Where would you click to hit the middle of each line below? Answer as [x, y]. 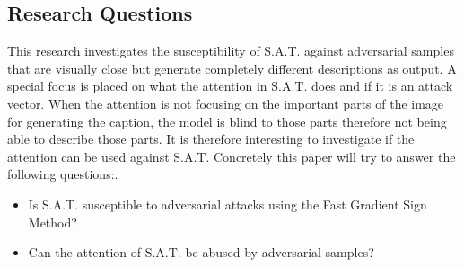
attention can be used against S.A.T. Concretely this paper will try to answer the [232, 156]
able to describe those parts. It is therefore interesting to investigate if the [211, 139]
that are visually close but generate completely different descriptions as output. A [232, 68]
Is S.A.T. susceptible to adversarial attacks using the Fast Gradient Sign [228, 204]
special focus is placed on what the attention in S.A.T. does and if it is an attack [230, 86]
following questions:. [63, 174]
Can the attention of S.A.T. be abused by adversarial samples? [201, 252]
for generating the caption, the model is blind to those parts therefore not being [227, 121]
